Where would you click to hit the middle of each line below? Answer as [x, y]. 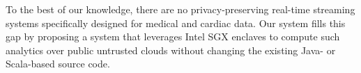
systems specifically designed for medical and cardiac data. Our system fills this [176, 23]
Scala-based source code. [58, 64]
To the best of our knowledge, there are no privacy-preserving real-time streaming [180, 9]
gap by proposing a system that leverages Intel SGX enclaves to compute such [173, 36]
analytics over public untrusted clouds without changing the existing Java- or [171, 50]
